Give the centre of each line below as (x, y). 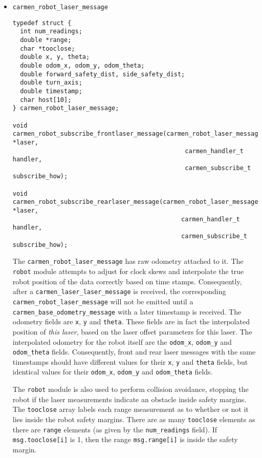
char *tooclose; (48, 48)
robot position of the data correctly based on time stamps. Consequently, (127, 281)
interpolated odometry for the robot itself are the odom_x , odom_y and (122, 341)
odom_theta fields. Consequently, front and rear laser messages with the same (134, 352)
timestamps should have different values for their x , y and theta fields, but (130, 361)
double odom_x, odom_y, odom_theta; (82, 65)
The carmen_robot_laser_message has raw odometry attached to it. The (128, 261)
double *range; (46, 40)
